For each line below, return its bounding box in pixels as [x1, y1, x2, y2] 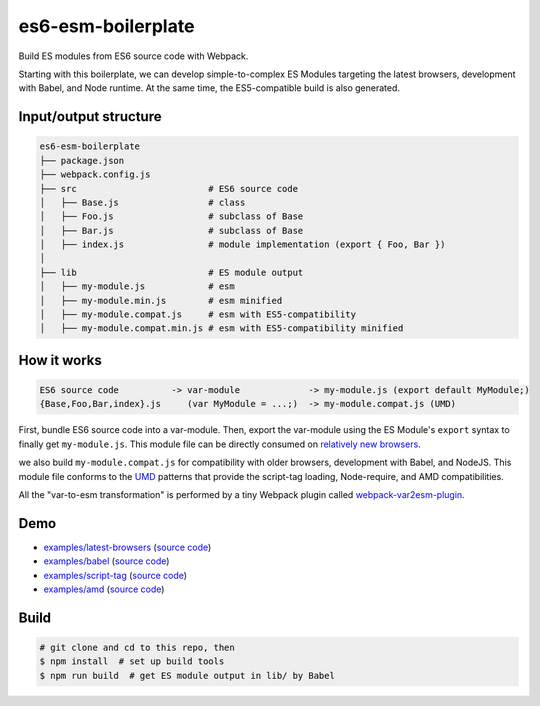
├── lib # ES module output [39, 266, 304, 278]
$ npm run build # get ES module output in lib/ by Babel [39, 670, 335, 681]
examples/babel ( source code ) [43, 555, 170, 567]
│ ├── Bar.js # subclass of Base [39, 225, 304, 236]
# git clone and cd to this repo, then [39, 642, 235, 654]
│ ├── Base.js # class [39, 196, 246, 208]
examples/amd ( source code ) [43, 583, 165, 595]
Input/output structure [18, 108, 162, 125]
